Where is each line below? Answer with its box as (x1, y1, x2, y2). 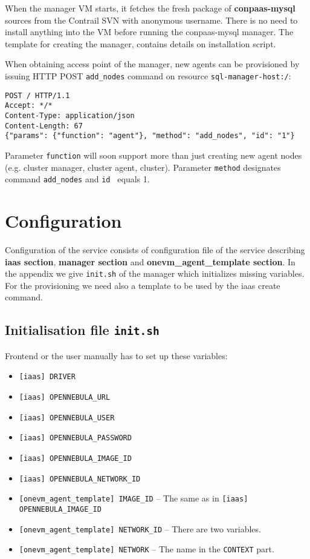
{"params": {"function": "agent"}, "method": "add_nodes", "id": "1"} (5, 131, 295, 141)
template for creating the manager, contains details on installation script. (5, 37, 276, 50)
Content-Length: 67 (5, 121, 83, 130)
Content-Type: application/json (5, 111, 135, 120)
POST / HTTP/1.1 (5, 91, 70, 100)
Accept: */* (5, 101, 53, 110)
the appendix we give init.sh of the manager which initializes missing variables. (5, 267, 305, 280)
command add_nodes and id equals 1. (5, 173, 150, 185)
